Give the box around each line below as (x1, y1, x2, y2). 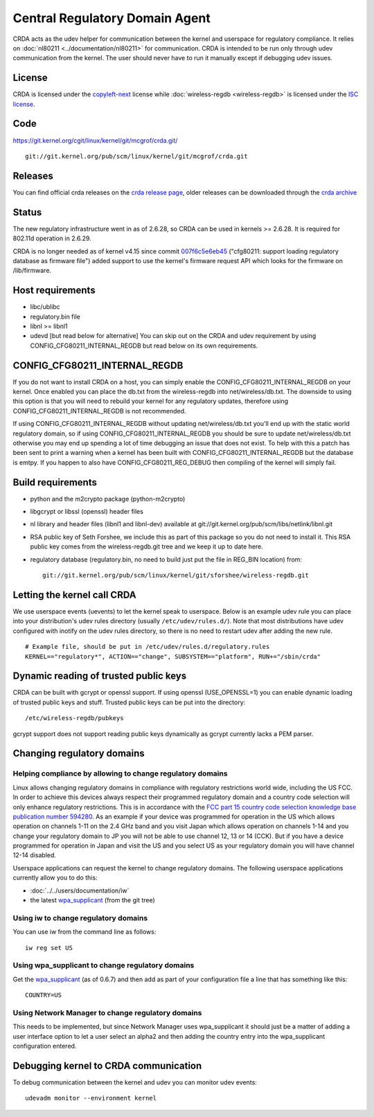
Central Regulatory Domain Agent (12, 10, 211, 26)
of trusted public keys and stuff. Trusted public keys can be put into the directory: (12, 698, 246, 706)
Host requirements (12, 285, 96, 296)
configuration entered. (12, 1042, 77, 1051)
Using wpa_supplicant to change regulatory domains (12, 960, 195, 970)
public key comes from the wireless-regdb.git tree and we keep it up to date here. (30, 542, 263, 551)
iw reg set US (25, 944, 73, 951)
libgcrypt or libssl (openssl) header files (30, 508, 143, 516)
